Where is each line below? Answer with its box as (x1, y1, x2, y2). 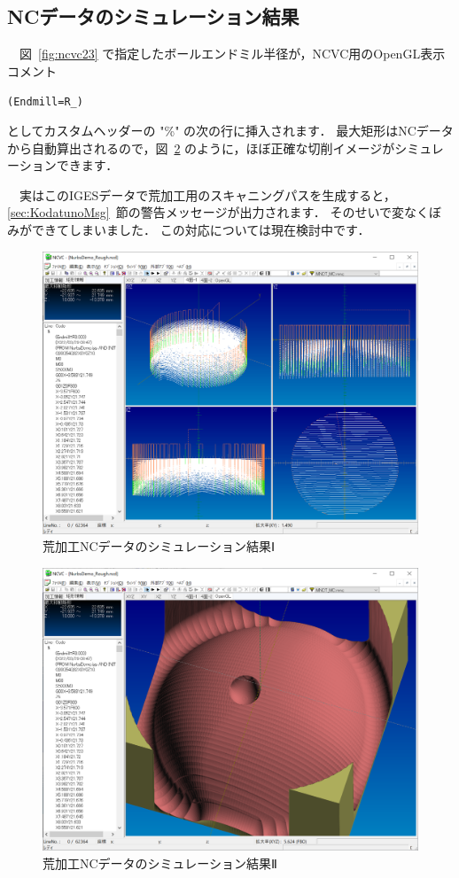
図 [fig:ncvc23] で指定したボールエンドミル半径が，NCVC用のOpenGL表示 (19, 44, 446, 63)
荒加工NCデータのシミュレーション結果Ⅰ (43, 537, 276, 556)
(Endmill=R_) (7, 96, 83, 109)
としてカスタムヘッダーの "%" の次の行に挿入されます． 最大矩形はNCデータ (7, 121, 454, 140)
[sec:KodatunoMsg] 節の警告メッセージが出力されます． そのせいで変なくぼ (7, 203, 442, 221)
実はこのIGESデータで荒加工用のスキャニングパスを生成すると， (19, 185, 396, 204)
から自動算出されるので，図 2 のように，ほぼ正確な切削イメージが (7, 138, 395, 157)
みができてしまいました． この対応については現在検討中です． (7, 221, 370, 239)
